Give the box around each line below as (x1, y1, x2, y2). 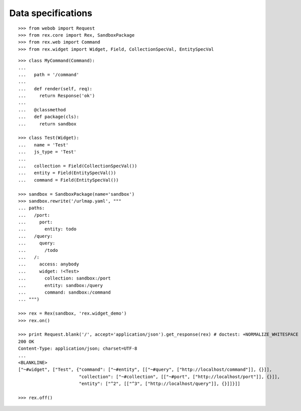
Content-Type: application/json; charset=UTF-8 (18, 346, 137, 351)
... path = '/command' (18, 72, 79, 77)
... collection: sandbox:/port (18, 276, 111, 281)
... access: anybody (18, 261, 79, 267)
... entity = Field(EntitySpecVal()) (18, 170, 116, 176)
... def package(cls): (18, 114, 79, 120)
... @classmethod (18, 107, 66, 112)
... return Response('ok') (18, 93, 95, 99)
